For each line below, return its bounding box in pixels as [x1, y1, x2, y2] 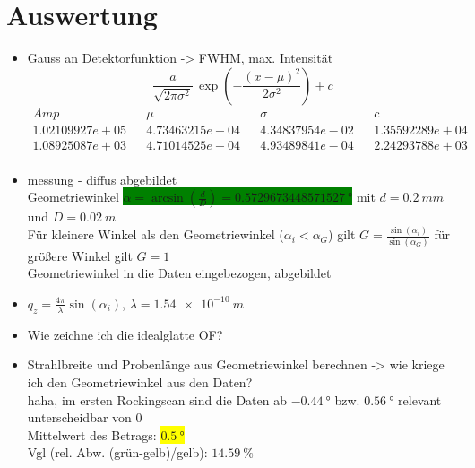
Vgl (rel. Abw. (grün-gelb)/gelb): [27, 443, 208, 462]
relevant [398, 390, 442, 409]
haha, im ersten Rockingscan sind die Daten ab [27, 390, 288, 409]
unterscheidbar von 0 [27, 408, 142, 427]
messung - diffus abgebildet [27, 169, 177, 188]
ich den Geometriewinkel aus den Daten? [27, 372, 253, 391]
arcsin [151, 192, 184, 205]
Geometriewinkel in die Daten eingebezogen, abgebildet [27, 264, 332, 282]
